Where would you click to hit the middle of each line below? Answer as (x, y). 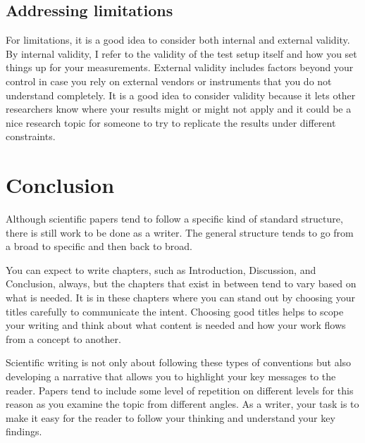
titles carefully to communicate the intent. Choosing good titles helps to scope (175, 311)
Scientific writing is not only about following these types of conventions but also (179, 362)
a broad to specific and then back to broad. (99, 246)
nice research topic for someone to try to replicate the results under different (171, 122)
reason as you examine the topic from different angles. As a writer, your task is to (182, 404)
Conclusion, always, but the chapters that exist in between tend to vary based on (181, 283)
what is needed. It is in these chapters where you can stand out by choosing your (180, 298)
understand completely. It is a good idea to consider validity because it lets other (181, 95)
